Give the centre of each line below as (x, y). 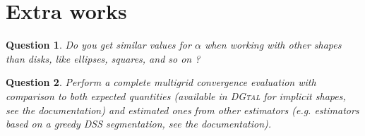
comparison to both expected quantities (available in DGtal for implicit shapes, (176, 95)
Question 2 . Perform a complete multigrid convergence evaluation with (161, 82)
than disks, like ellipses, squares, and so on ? (103, 58)
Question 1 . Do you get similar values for (98, 45)
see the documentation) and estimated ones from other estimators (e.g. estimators (182, 110)
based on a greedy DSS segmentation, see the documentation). (139, 124)
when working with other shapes (273, 45)
